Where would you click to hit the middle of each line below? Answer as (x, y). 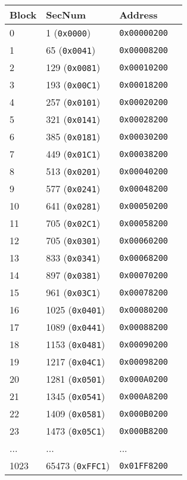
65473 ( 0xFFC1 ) (78, 465)
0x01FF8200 (144, 465)
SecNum (66, 15)
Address (138, 15)
